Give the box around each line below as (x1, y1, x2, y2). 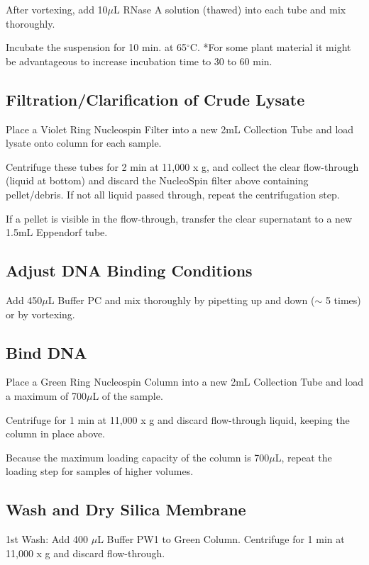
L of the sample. (92, 388, 163, 403)
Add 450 (6, 292, 43, 307)
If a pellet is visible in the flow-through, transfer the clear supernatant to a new (6, 211, 353, 225)
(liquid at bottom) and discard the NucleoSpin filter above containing (6, 173, 309, 188)
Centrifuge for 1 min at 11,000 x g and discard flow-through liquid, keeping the (6, 412, 350, 427)
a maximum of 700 (6, 388, 87, 403)
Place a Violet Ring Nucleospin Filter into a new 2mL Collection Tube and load (6, 121, 354, 136)
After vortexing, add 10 (6, 2, 108, 16)
